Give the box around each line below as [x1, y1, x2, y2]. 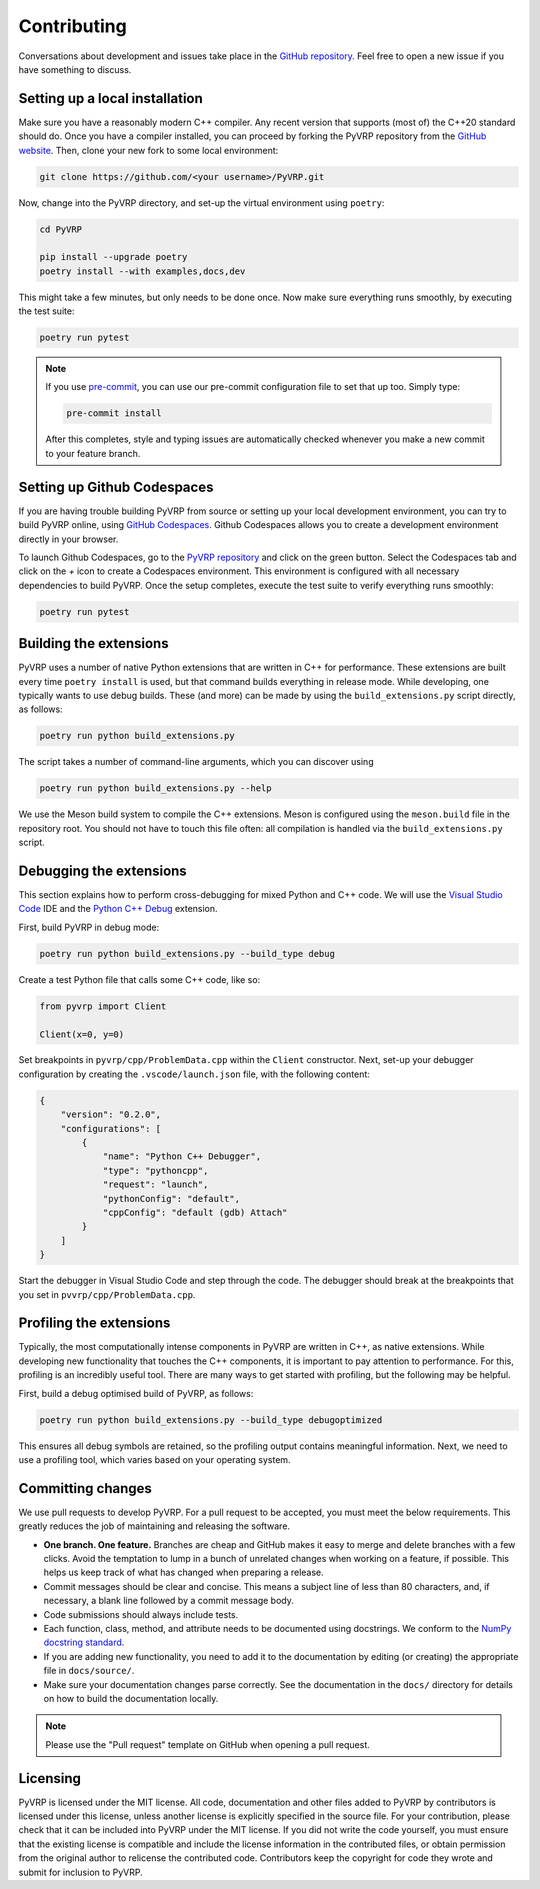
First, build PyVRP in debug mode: [18, 921, 160, 933]
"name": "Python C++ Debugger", [102, 1151, 262, 1162]
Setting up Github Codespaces [18, 478, 214, 495]
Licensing [18, 1770, 82, 1787]
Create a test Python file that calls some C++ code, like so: [18, 973, 261, 985]
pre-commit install [66, 408, 162, 419]
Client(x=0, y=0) [39, 1028, 125, 1040]
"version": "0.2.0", [60, 1109, 162, 1120]
